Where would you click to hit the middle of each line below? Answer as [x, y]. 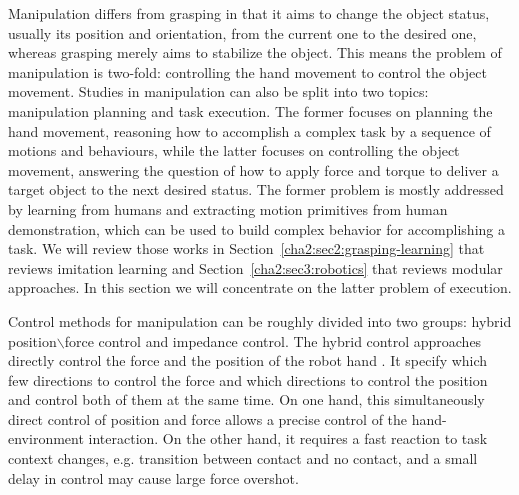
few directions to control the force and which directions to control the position [248, 379]
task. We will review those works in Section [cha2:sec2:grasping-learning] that [246, 248]
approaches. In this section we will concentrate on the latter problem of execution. [260, 287]
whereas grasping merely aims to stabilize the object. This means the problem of [255, 52]
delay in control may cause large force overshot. [153, 477]
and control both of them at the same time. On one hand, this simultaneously [246, 399]
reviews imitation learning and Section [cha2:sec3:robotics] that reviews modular [255, 267]
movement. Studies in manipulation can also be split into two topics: [218, 91]
